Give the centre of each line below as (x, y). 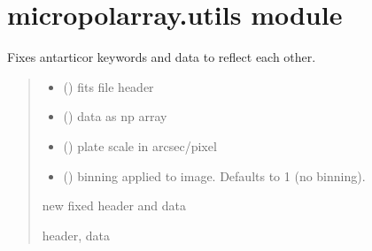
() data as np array (115, 116)
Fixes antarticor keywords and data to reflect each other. (162, 57)
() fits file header (108, 86)
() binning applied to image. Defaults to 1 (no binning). (214, 175)
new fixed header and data (114, 205)
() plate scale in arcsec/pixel (140, 145)
